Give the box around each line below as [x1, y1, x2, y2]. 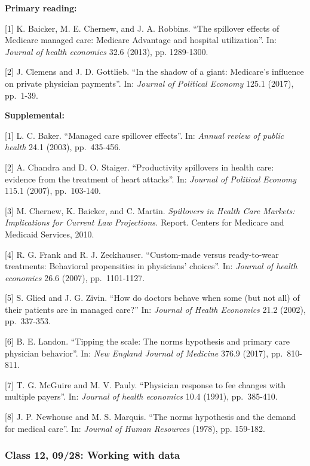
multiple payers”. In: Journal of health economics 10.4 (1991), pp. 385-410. [5, 390, 278, 403]
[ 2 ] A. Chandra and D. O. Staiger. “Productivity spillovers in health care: [5, 160, 274, 173]
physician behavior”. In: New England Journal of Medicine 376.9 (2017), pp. [5, 346, 283, 359]
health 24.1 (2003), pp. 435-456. [5, 141, 121, 153]
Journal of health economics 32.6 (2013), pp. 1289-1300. [5, 45, 208, 57]
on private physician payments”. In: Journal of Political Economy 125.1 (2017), [5, 77, 294, 89]
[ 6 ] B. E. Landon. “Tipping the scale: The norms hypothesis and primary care [5, 335, 290, 348]
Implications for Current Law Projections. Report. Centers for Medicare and [5, 216, 284, 229]
